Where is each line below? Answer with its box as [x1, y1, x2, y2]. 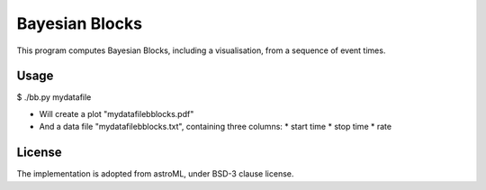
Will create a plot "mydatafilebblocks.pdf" [39, 108, 194, 119]
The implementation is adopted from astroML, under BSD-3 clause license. [16, 168, 294, 179]
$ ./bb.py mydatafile [16, 92, 92, 103]
